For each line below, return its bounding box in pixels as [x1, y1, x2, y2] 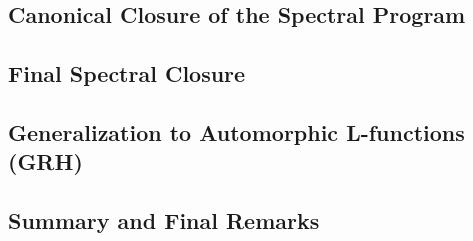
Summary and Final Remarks [8, 205, 320, 236]
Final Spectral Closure [8, 58, 246, 89]
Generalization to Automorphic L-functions [8, 116, 465, 147]
